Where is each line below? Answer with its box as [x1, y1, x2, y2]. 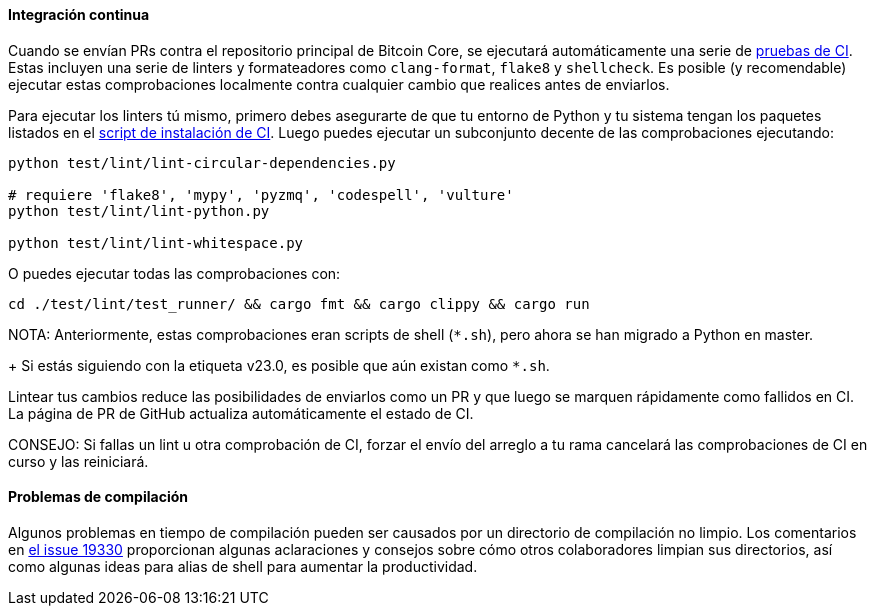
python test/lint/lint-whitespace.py [8, 234, 304, 251]
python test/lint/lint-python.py [8, 202, 270, 219]
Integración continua [8, 6, 150, 23]
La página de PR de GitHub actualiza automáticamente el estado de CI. [8, 404, 474, 422]
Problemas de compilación [8, 488, 188, 506]
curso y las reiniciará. [8, 452, 149, 470]
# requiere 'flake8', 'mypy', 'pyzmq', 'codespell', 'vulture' [8, 186, 514, 203]
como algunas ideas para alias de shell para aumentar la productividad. [8, 557, 478, 575]
